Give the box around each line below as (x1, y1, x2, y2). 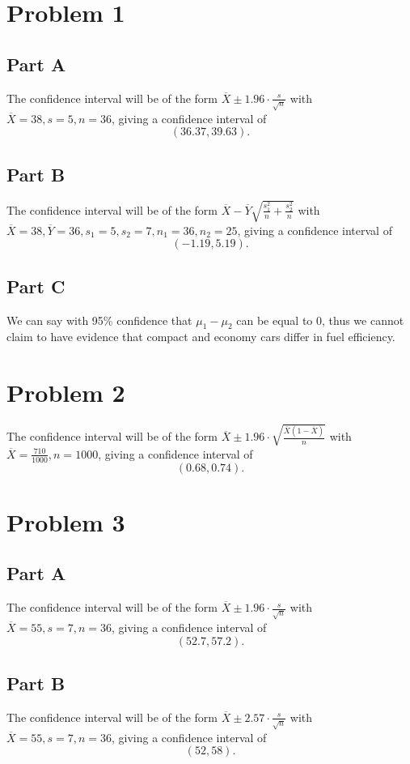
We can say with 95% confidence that (6, 311, 192, 328)
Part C (6, 273, 66, 298)
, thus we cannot (322, 311, 404, 328)
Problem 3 (6, 505, 125, 538)
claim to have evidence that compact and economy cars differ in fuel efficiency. (6, 328, 395, 345)
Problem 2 (6, 376, 125, 409)
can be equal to (236, 311, 313, 328)
